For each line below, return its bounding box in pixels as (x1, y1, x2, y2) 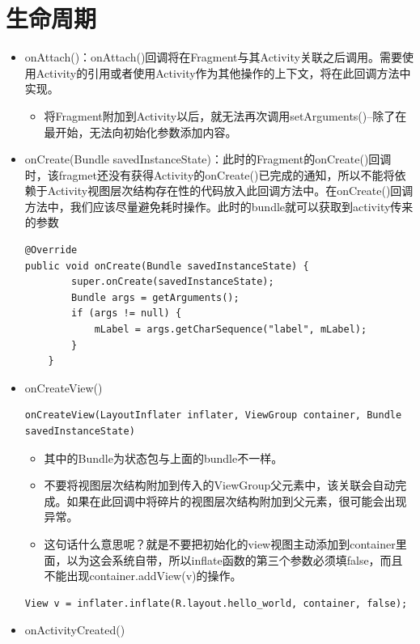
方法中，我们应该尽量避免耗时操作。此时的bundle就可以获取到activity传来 (24, 197, 414, 214)
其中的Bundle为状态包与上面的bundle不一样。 (44, 449, 283, 466)
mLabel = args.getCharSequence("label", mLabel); (94, 324, 367, 336)
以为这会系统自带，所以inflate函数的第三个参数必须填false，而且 (66, 551, 403, 568)
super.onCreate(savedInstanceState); (71, 276, 274, 288)
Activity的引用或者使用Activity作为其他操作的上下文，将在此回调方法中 (36, 64, 411, 81)
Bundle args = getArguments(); (71, 291, 240, 303)
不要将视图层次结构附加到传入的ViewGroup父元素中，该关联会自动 (44, 477, 396, 494)
